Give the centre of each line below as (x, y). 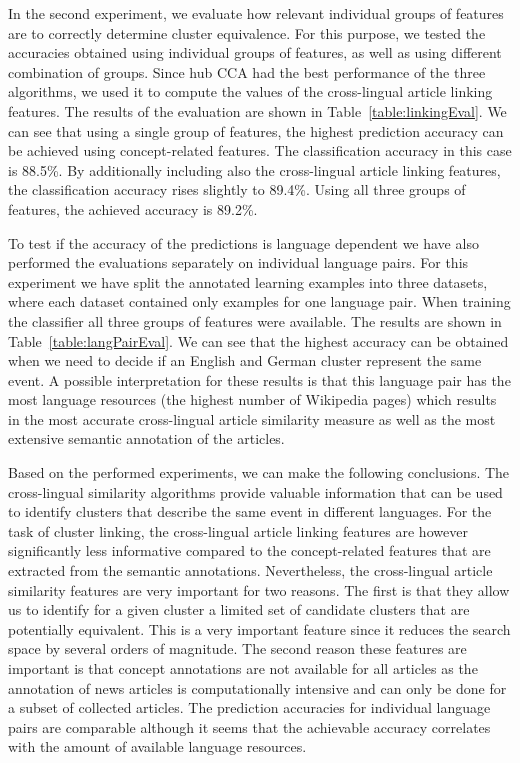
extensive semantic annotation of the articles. (146, 438)
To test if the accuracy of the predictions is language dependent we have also (243, 242)
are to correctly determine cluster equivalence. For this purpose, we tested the (247, 32)
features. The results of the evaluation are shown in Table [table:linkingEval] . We (257, 110)
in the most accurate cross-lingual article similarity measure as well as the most (252, 418)
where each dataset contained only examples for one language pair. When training (259, 301)
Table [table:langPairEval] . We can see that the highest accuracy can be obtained (258, 340)
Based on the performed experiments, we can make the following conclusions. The (259, 472)
